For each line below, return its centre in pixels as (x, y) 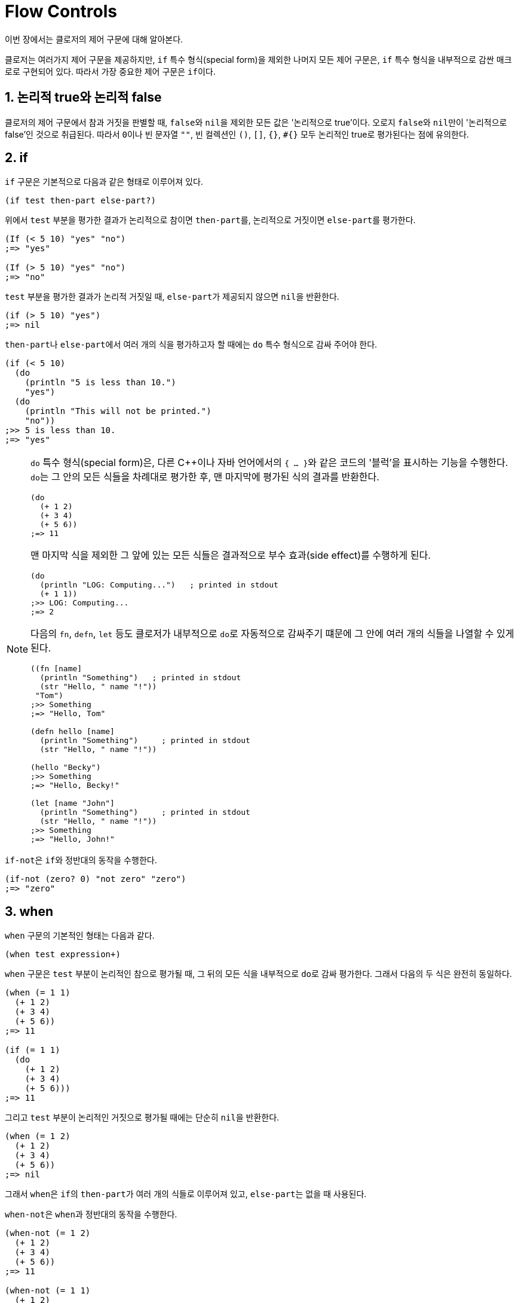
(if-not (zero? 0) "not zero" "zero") (96, 879)
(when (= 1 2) (38, 1136)
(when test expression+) (63, 955)
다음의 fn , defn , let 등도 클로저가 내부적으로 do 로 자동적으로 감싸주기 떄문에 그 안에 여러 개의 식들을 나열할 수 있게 (272, 634)
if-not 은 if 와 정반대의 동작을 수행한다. (81, 860)
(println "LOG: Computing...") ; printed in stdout (159, 585)
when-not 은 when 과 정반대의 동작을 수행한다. (91, 1214)
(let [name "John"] (73, 803)
